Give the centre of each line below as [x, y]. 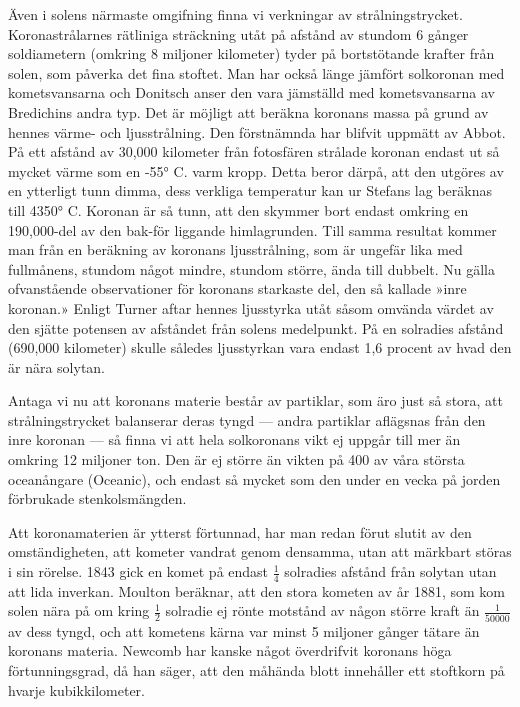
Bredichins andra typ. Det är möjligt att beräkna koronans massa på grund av [248, 111]
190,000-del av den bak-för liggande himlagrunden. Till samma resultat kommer [252, 229]
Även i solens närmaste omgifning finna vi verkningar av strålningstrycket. [235, 14]
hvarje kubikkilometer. [76, 689]
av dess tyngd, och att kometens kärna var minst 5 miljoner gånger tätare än [244, 630]
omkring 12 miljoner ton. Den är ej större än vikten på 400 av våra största [236, 459]
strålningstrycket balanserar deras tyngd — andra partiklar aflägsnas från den [247, 419]
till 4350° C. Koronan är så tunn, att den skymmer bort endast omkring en [238, 209]
